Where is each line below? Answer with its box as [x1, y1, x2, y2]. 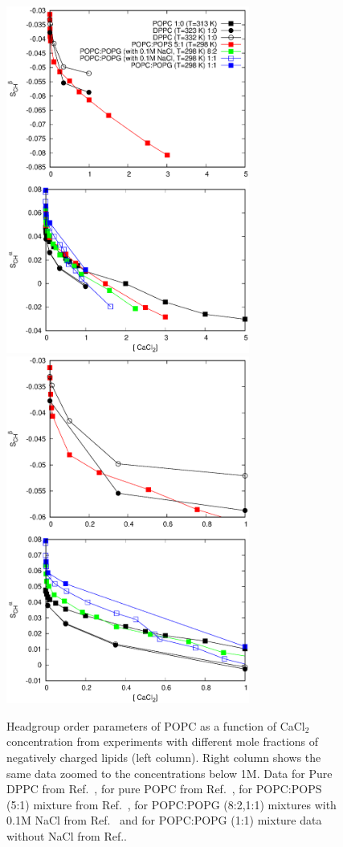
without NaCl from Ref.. [6, 827, 127, 844]
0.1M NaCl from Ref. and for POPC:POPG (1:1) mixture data [6, 812, 322, 829]
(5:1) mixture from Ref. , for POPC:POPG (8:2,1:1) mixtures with [6, 796, 337, 812]
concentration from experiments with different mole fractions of [6, 733, 319, 750]
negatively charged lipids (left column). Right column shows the [6, 749, 321, 765]
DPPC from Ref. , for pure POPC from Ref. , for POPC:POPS [6, 780, 322, 797]
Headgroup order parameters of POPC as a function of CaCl [6, 717, 305, 734]
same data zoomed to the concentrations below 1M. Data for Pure [6, 764, 333, 781]
